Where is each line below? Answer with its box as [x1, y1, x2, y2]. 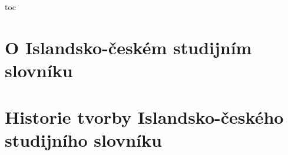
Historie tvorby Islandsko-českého [5, 104, 284, 128]
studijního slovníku [5, 127, 162, 151]
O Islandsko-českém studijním [5, 35, 252, 59]
